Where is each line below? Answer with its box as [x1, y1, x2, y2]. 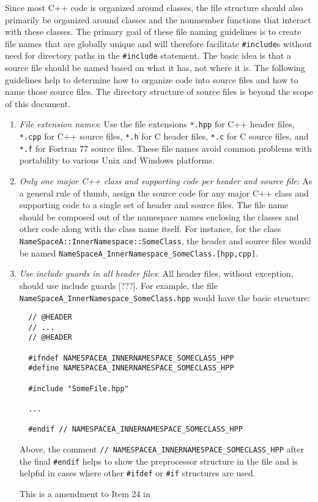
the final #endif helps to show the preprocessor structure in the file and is [19, 454, 298, 467]
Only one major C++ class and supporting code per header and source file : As [19, 174, 312, 187]
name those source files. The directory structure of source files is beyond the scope [5, 85, 314, 98]
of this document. [5, 97, 71, 110]
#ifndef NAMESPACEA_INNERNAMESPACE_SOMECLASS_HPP [28, 353, 234, 362]
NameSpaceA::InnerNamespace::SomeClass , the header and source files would [19, 234, 311, 247]
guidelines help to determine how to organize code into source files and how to [5, 73, 298, 86]
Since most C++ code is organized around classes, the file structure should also [5, 1, 303, 13]
